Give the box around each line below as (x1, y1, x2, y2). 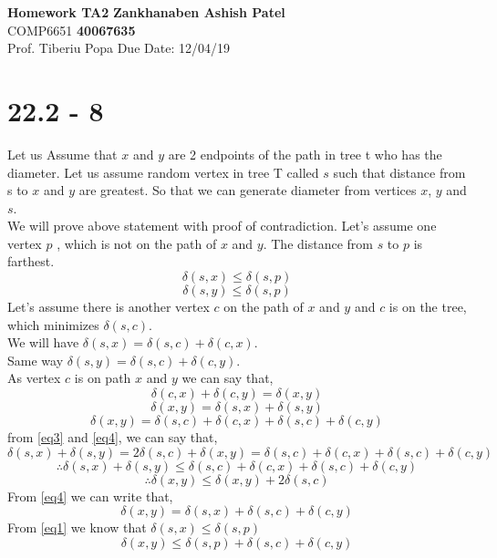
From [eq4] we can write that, (7, 486, 173, 505)
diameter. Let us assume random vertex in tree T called (7, 162, 319, 181)
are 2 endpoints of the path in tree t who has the (168, 144, 442, 163)
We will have (7, 333, 79, 352)
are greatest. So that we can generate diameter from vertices (78, 181, 417, 200)
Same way (7, 350, 64, 369)
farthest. (7, 252, 55, 271)
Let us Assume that (7, 144, 118, 163)
